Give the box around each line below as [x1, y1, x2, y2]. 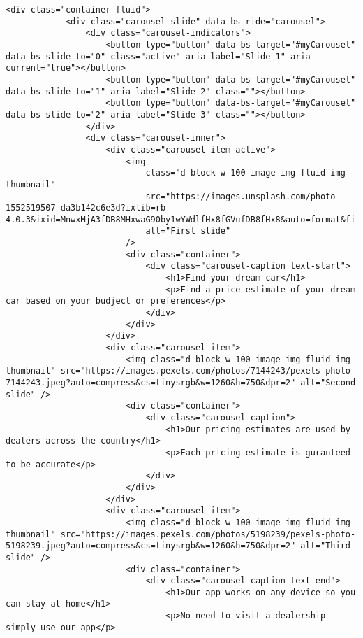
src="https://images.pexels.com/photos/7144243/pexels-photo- [60, 366, 356, 376]
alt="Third [300, 541, 350, 551]
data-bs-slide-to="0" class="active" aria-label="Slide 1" [6, 51, 286, 62]
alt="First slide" [145, 226, 231, 236]
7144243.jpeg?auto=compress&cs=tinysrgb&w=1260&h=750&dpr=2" [6, 378, 296, 388]
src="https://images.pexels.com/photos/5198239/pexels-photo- [60, 529, 356, 539]
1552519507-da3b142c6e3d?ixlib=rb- [6, 203, 171, 213]
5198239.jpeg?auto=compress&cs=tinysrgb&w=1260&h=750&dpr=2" [6, 541, 296, 551]
